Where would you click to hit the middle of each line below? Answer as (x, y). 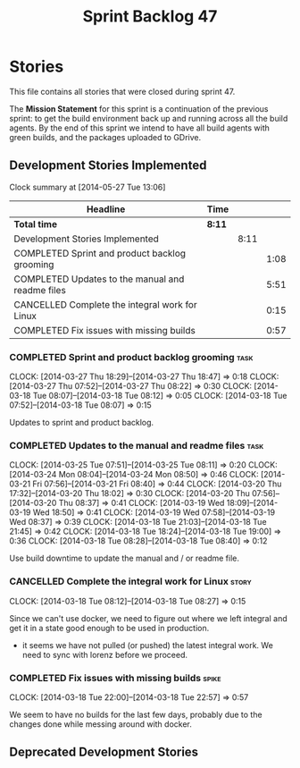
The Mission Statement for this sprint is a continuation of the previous (139, 108)
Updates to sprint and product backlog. (82, 423)
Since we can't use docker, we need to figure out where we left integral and (148, 618)
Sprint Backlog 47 (150, 17)
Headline (106, 209)
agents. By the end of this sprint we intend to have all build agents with (140, 128)
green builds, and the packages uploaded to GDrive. (105, 137)
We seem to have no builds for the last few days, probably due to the (136, 714)
